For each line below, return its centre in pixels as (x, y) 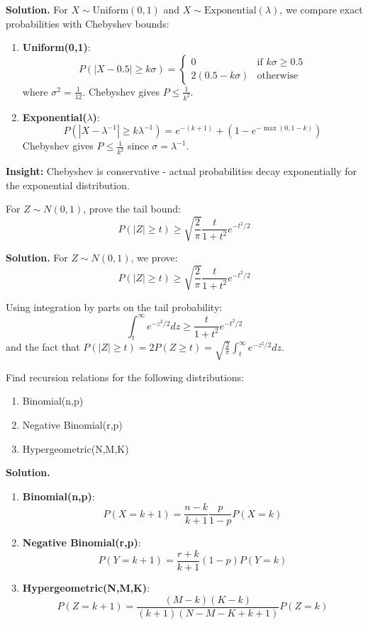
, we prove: (154, 258)
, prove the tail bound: (132, 209)
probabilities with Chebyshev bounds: (88, 23)
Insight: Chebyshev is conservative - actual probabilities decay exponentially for (181, 171)
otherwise (278, 75)
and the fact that (43, 347)
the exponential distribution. (68, 185)
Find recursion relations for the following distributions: (125, 377)
